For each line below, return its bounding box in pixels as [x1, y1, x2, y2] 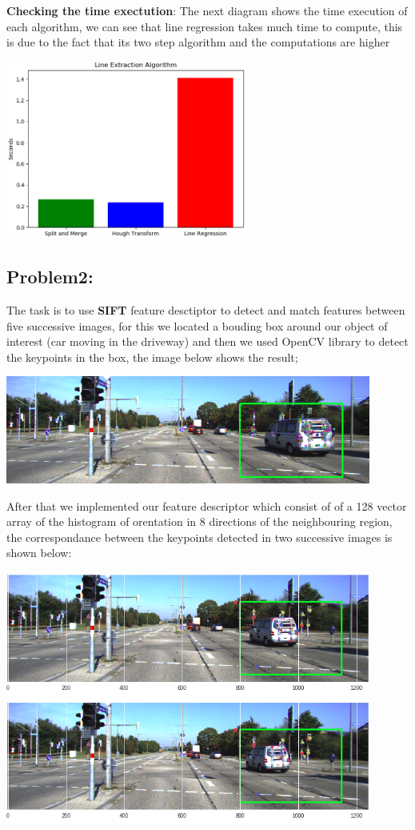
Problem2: [6, 264, 94, 289]
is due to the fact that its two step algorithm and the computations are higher [6, 34, 390, 50]
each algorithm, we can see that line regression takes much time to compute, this [6, 18, 403, 34]
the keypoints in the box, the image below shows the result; [6, 348, 298, 365]
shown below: [6, 544, 72, 561]
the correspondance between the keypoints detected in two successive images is [6, 528, 393, 545]
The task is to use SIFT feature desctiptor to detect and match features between [6, 302, 405, 319]
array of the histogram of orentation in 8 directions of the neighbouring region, [6, 513, 393, 530]
